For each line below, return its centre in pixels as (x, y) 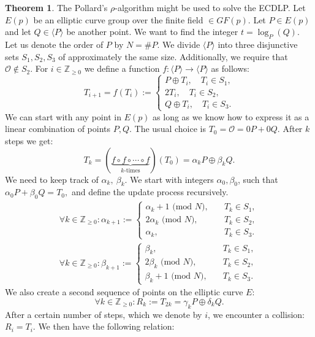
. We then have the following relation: (104, 326)
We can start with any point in (63, 116)
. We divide (179, 44)
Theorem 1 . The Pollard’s (56, 7)
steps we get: (29, 140)
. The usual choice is (168, 129)
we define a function (122, 68)
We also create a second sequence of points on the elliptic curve (124, 292)
